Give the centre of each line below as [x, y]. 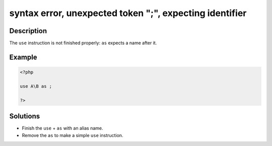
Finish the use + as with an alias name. [62, 128]
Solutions [25, 116]
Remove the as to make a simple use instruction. [73, 135]
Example [23, 57]
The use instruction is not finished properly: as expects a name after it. [83, 43]
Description [28, 31]
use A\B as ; [36, 86]
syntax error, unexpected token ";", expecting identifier [128, 13]
